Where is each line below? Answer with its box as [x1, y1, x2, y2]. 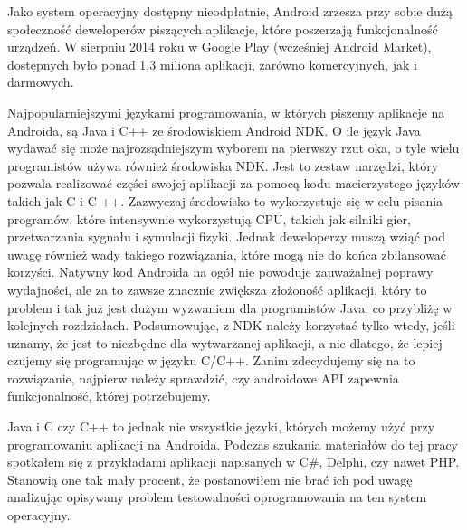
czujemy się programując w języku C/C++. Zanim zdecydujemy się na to [7, 351, 415, 370]
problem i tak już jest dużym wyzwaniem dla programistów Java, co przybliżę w [7, 298, 453, 317]
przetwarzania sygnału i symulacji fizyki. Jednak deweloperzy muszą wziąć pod [7, 227, 445, 246]
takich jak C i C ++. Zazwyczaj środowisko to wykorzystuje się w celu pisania [7, 191, 443, 210]
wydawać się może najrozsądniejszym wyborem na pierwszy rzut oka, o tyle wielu [7, 138, 460, 157]
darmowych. [7, 72, 74, 91]
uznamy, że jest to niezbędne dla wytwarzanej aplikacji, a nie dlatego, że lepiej [7, 333, 443, 352]
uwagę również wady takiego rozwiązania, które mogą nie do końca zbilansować [7, 244, 447, 263]
